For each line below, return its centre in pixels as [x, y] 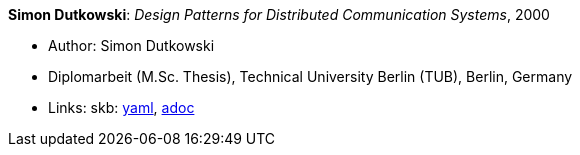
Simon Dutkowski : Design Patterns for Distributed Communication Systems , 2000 [279, 14]
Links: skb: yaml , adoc [121, 107]
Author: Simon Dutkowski [131, 45]
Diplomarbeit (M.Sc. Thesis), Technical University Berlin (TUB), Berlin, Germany [310, 76]
